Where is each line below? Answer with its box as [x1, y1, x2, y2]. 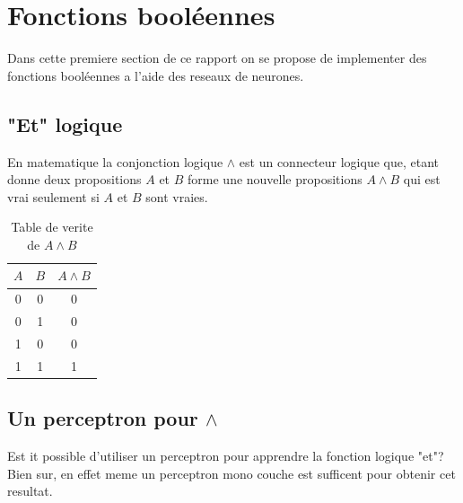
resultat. [7, 481, 53, 500]
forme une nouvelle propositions [188, 170, 363, 189]
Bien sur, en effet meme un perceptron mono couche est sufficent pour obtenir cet [7, 463, 456, 482]
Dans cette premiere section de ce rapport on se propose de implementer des [7, 49, 427, 67]
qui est [403, 170, 441, 189]
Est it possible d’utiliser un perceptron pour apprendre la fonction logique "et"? [7, 446, 444, 465]
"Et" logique [7, 110, 123, 137]
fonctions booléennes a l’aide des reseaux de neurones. [7, 66, 304, 84]
